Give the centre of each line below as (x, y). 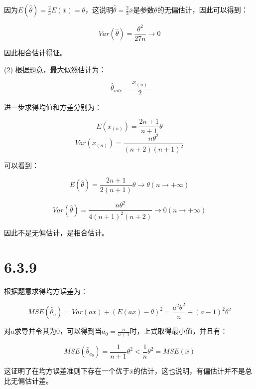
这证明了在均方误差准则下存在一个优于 (67, 371)
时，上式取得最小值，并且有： (179, 331)
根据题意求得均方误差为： (46, 291)
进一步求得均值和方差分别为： (53, 106)
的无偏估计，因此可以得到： (202, 9)
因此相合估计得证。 (35, 52)
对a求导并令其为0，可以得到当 (53, 331)
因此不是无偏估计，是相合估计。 (56, 232)
